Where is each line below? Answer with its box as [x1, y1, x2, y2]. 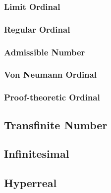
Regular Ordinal [4, 23, 70, 35]
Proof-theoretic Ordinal [4, 91, 100, 103]
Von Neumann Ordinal [4, 68, 97, 81]
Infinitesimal [4, 146, 69, 161]
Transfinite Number [4, 117, 108, 132]
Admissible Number [4, 46, 85, 58]
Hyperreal [4, 175, 57, 191]
